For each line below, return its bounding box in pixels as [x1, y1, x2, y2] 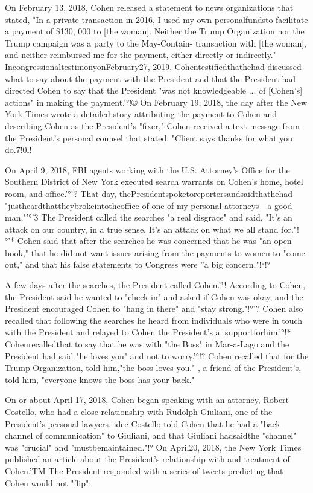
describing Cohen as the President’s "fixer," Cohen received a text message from [5, 119, 300, 132]
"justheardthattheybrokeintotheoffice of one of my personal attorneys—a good [5, 199, 292, 211]
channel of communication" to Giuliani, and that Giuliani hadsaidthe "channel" [5, 429, 297, 442]
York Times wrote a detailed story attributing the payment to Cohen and [5, 108, 277, 120]
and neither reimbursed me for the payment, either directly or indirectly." [5, 48, 276, 61]
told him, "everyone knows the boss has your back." [5, 373, 195, 385]
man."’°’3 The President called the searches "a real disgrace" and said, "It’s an [5, 211, 292, 224]
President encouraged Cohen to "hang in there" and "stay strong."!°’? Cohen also [5, 302, 303, 315]
